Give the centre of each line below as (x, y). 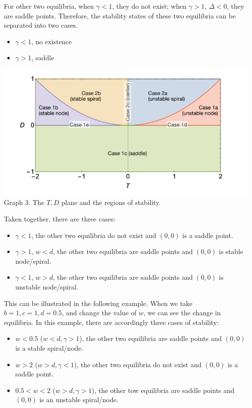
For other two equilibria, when (49, 6)
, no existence (51, 41)
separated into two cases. (41, 25)
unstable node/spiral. (47, 287)
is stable (231, 251)
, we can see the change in (182, 313)
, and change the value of (99, 313)
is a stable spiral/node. (49, 348)
